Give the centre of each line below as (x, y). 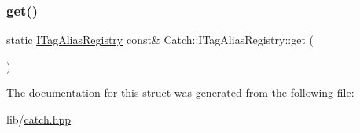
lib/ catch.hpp (39, 119)
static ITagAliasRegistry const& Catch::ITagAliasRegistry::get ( (160, 40)
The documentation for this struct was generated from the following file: (180, 92)
